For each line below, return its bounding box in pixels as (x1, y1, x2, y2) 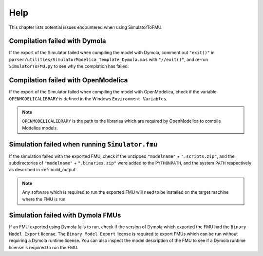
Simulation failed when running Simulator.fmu (9, 140, 158, 148)
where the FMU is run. (22, 196, 67, 202)
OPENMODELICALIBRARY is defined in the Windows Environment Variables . (9, 95, 168, 102)
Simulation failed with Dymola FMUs (9, 211, 121, 219)
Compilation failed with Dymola (9, 37, 107, 45)
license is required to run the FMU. (9, 244, 78, 250)
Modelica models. (22, 125, 58, 131)
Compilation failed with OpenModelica (9, 76, 128, 85)
